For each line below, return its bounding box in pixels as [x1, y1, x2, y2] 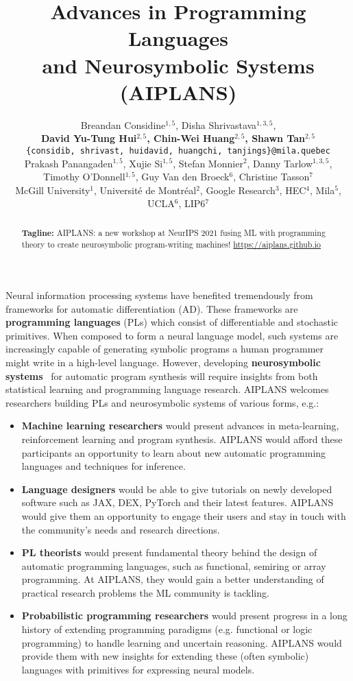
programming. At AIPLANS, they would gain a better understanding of [21, 572, 324, 586]
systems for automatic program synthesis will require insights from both [5, 368, 318, 383]
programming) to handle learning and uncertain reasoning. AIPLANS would [21, 635, 342, 649]
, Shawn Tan [245, 131, 306, 145]
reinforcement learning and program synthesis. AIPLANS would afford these [21, 431, 343, 446]
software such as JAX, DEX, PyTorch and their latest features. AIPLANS [21, 495, 334, 510]
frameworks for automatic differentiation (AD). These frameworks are [5, 301, 298, 315]
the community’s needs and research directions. [21, 522, 220, 536]
